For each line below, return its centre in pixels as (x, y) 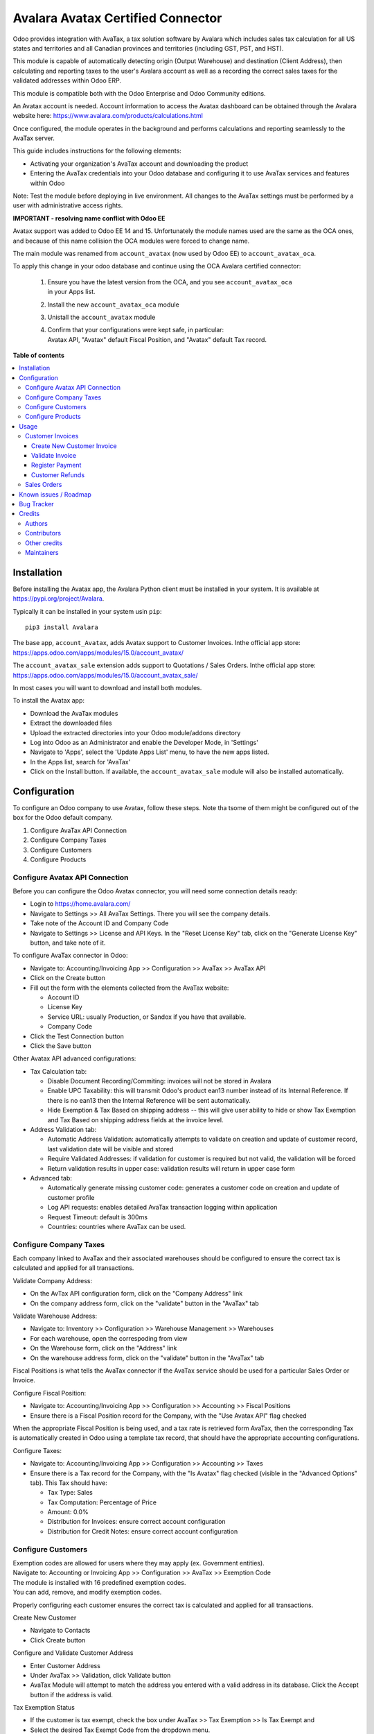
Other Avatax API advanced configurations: (74, 1058)
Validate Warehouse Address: (55, 1316)
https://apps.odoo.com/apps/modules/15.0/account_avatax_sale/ (106, 675)
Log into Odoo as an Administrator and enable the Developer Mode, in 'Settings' (144, 742)
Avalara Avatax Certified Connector (117, 18)
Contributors (43, 533)
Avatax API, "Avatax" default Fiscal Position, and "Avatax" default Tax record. (157, 339)
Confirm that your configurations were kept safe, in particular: (136, 330)
